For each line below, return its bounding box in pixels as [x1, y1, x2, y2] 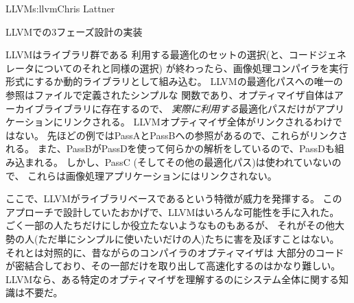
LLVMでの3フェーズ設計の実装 [5, 24, 143, 38]
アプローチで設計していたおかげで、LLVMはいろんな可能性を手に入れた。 [5, 204, 340, 219]
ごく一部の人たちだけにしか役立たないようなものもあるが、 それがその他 [5, 218, 335, 232]
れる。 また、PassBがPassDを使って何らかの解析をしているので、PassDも [5, 141, 335, 156]
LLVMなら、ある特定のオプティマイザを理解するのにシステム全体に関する [5, 271, 340, 286]
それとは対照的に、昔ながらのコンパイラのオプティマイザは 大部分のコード [5, 245, 344, 259]
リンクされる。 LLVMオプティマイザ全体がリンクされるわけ [62, 114, 333, 129]
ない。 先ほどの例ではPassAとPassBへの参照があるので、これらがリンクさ [14, 128, 348, 142]
